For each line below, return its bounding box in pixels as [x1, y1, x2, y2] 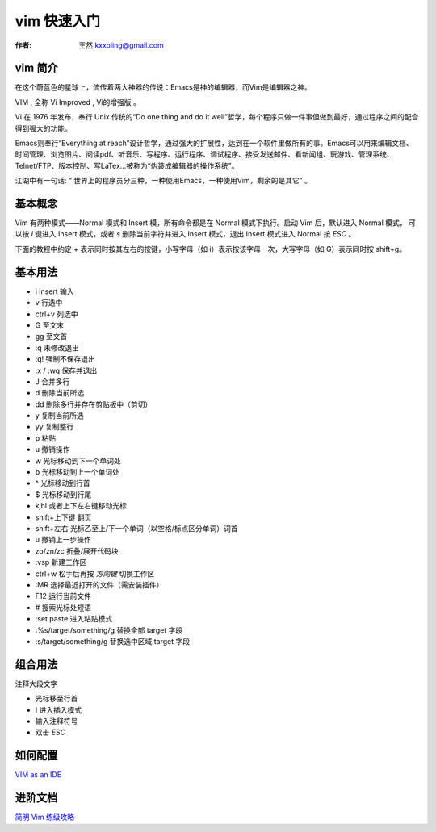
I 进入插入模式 [35, 704, 82, 714]
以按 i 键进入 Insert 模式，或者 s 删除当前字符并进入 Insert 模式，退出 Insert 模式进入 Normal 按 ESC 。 [15, 229, 356, 239]
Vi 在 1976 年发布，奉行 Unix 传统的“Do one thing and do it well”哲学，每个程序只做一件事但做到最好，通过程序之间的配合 [15, 112, 419, 122]
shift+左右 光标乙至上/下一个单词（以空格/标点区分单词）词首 [35, 523, 238, 533]
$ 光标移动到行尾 [35, 489, 92, 500]
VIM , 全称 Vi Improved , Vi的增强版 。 [15, 97, 140, 107]
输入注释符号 [35, 716, 78, 725]
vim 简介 [15, 61, 58, 75]
